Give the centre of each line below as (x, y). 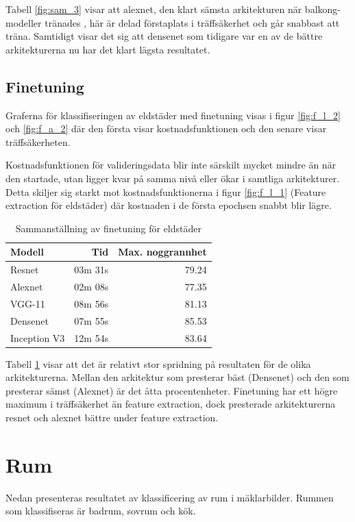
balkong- (322, 9)
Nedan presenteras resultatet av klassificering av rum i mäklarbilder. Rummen (170, 497)
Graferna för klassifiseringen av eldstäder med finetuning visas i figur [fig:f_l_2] (173, 115)
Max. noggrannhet (162, 252)
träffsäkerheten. (38, 141)
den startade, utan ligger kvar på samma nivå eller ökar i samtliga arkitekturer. (173, 178)
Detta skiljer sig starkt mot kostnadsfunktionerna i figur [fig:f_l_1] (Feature (166, 191)
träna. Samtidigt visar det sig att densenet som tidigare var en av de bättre (164, 36)
